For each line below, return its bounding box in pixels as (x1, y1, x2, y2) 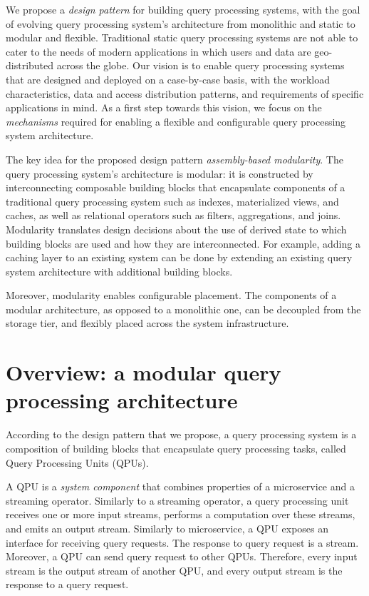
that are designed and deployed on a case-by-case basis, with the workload (6, 71, 331, 86)
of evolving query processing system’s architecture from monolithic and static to (6, 16, 355, 31)
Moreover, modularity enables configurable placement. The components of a (6, 288, 337, 303)
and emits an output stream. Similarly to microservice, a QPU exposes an (6, 520, 328, 535)
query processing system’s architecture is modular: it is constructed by (6, 166, 313, 181)
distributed (6, 58, 54, 73)
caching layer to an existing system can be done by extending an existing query (6, 250, 353, 265)
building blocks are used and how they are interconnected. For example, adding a (6, 236, 360, 251)
